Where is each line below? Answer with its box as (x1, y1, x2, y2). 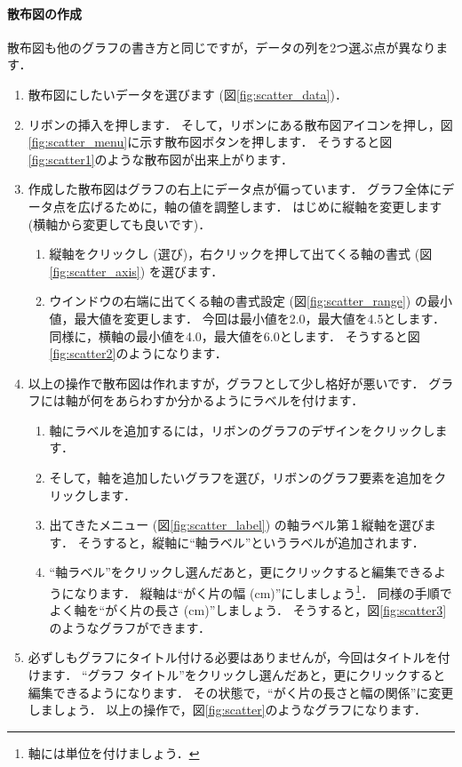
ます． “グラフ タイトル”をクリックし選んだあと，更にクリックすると (40, 666, 446, 684)
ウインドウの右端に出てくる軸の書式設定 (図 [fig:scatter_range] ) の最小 (49, 292, 452, 310)
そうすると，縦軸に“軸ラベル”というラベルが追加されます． (77, 532, 425, 551)
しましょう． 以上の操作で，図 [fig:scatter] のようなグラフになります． (28, 700, 427, 719)
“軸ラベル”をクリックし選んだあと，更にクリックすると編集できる (49, 563, 434, 581)
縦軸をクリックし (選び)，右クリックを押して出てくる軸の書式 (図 (49, 244, 433, 263)
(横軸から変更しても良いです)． (28, 214, 211, 233)
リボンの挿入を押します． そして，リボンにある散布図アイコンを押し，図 (28, 115, 453, 133)
